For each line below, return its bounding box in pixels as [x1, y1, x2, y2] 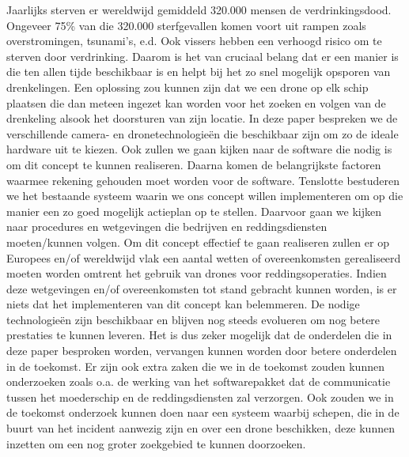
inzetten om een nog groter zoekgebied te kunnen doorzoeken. [6, 435, 306, 451]
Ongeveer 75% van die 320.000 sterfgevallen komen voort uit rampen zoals [6, 17, 366, 33]
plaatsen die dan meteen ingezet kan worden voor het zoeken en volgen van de [6, 94, 386, 111]
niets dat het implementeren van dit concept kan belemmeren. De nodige [6, 296, 360, 312]
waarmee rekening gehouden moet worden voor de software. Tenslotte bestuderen [6, 172, 400, 188]
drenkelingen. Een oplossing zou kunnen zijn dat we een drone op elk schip [6, 78, 369, 95]
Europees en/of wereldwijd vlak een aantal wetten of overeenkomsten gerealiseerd [6, 249, 401, 266]
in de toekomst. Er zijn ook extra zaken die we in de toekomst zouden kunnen [6, 357, 384, 374]
